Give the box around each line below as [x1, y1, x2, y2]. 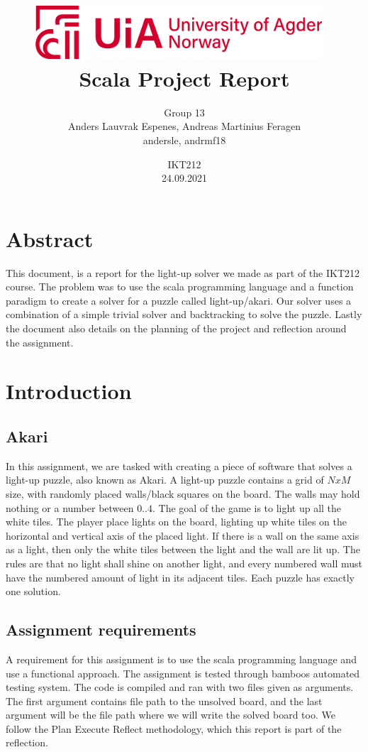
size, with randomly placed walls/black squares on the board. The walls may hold [6, 486, 360, 501]
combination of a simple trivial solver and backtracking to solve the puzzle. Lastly [6, 307, 362, 322]
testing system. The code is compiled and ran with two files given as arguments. [6, 680, 354, 694]
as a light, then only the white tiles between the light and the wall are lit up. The [6, 542, 360, 557]
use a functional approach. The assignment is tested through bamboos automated [6, 665, 360, 680]
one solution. [6, 584, 61, 599]
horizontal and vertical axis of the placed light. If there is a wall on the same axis [6, 528, 359, 543]
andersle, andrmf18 [143, 132, 226, 147]
